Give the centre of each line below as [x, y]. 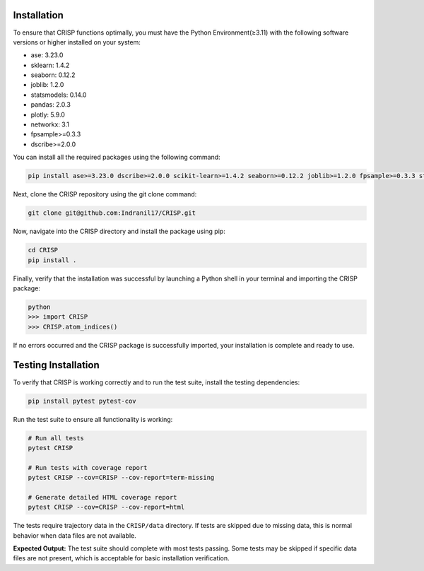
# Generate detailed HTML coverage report [102, 497]
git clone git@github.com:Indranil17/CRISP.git [112, 213]
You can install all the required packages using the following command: [117, 157]
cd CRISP [43, 250]
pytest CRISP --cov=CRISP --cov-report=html [106, 507]
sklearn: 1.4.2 [50, 65]
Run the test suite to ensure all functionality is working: [93, 419]
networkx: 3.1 [50, 124]
